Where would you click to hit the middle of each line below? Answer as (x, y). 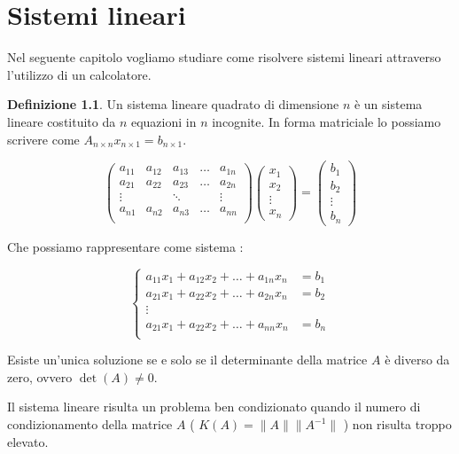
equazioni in (163, 121)
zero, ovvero (40, 376)
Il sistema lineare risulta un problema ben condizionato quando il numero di (214, 407)
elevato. (28, 441)
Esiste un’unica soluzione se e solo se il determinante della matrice (187, 360)
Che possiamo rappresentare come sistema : (125, 246)
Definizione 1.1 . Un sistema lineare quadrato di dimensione (173, 104)
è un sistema (388, 104)
